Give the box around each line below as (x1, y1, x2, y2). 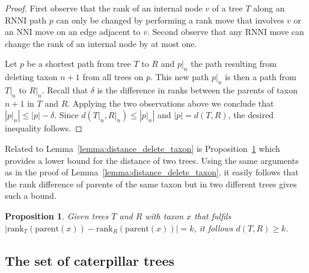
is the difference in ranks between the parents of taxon (97, 83, 298, 96)
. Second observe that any (147, 25, 243, 38)
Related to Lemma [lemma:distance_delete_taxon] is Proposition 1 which (5, 142, 280, 154)
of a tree (212, 2, 243, 14)
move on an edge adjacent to (35, 25, 141, 38)
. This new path (150, 71, 209, 83)
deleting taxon (5, 71, 58, 83)
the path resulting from (191, 57, 277, 70)
